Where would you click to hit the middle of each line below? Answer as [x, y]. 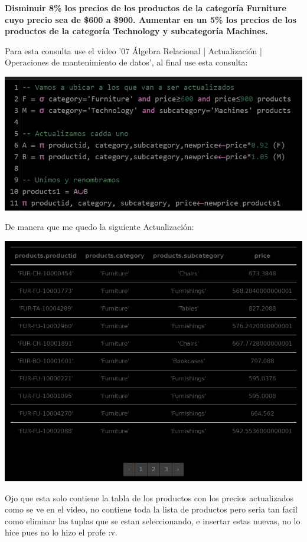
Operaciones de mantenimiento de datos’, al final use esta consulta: [126, 62]
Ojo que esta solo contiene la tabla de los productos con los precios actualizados [149, 497]
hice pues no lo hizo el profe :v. [61, 532]
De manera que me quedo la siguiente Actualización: [99, 227]
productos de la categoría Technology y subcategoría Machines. [136, 31]
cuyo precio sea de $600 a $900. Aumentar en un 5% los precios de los [151, 19]
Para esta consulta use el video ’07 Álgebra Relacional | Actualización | [133, 50]
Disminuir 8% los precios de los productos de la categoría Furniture [146, 8]
